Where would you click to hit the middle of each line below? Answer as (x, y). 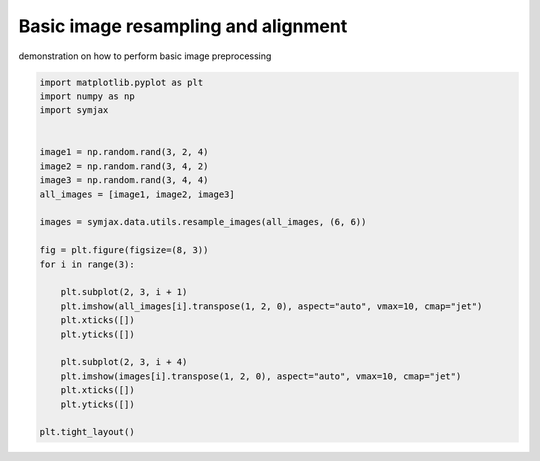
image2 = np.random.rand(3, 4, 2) (124, 166)
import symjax (74, 110)
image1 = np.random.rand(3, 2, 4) (124, 152)
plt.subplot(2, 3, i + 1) (124, 292)
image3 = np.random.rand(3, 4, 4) (124, 180)
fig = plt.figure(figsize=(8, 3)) (124, 250)
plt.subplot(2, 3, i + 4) (124, 362)
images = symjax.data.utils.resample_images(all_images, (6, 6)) (203, 222)
